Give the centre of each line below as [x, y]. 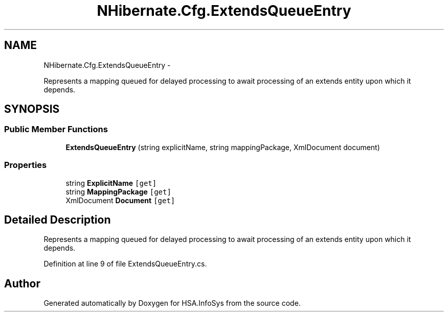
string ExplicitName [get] [111, 183]
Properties [26, 165]
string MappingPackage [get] [118, 191]
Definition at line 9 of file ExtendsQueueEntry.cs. [125, 264]
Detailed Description [58, 220]
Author [22, 283]
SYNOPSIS [32, 109]
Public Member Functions [56, 129]
